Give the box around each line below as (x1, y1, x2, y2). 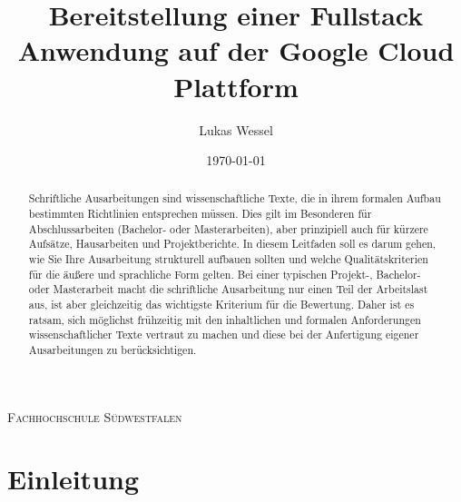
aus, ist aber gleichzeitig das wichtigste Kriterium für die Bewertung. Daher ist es (28, 297, 415, 312)
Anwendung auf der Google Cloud (17, 32, 455, 69)
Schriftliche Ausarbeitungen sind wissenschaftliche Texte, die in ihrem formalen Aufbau (28, 191, 441, 206)
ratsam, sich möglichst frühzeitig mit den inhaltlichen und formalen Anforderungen (28, 311, 421, 327)
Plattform (173, 67, 299, 104)
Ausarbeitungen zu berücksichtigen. (28, 342, 197, 358)
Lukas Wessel (199, 120, 273, 139)
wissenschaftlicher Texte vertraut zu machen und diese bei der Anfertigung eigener (28, 327, 419, 342)
